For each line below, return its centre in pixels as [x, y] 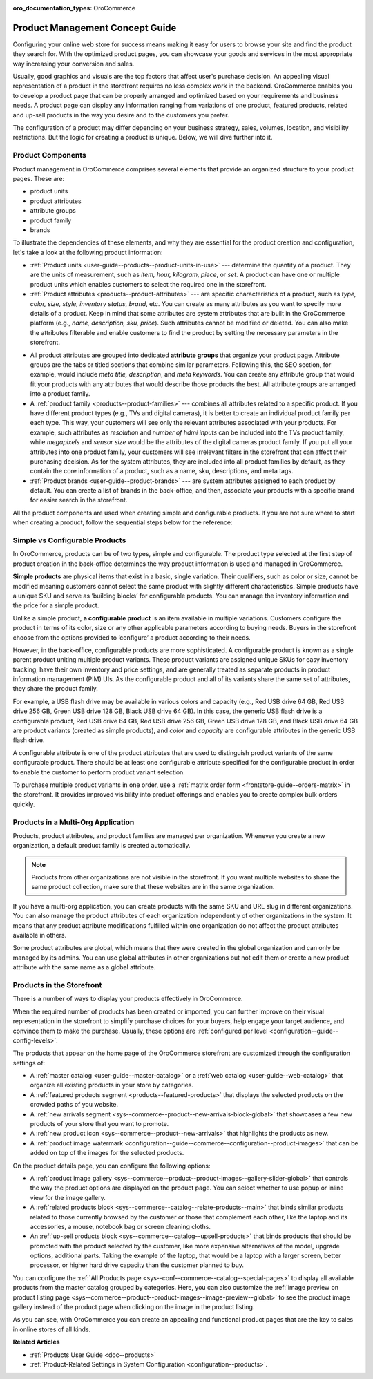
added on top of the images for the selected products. [107, 1153]
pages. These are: [39, 178]
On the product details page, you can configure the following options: [112, 1166]
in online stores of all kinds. [52, 1329]
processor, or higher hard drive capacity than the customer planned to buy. [137, 1265]
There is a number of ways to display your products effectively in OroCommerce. [128, 999]
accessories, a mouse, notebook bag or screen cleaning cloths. [120, 1226]
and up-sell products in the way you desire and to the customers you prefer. [121, 115]
